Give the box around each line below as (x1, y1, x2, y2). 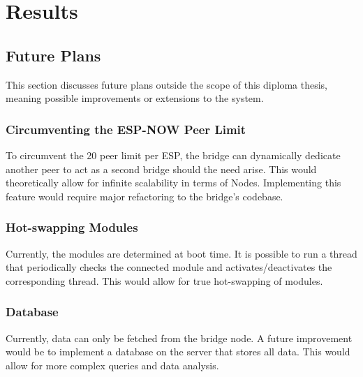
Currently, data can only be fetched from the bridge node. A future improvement (6, 330, 353, 345)
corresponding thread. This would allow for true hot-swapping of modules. (6, 273, 323, 288)
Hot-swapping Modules (6, 219, 138, 236)
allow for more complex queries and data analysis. (6, 357, 219, 372)
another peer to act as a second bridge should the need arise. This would (6, 161, 317, 176)
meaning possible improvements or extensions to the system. (6, 91, 264, 105)
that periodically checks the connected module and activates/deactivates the (6, 260, 332, 274)
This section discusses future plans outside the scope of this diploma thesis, (6, 77, 327, 91)
